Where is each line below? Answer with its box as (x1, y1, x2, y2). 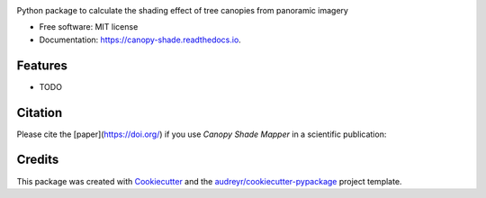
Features (16, 58, 67, 73)
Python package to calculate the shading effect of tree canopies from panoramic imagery (16, 5, 348, 15)
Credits (16, 152, 59, 167)
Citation (16, 104, 63, 121)
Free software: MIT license (39, 22, 139, 32)
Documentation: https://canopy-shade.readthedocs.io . (39, 34, 242, 45)
